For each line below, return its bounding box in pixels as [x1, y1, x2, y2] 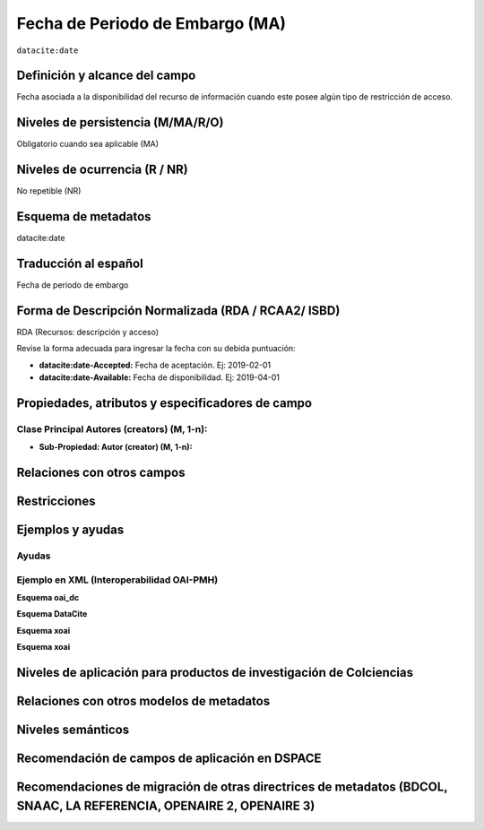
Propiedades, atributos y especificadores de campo [16, 395, 313, 411]
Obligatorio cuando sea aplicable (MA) [16, 139, 160, 150]
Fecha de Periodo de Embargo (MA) [16, 13, 287, 33]
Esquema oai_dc [16, 592, 80, 603]
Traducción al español [16, 255, 143, 271]
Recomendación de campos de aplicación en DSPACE [16, 751, 322, 766]
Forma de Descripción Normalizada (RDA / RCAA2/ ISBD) [16, 303, 341, 318]
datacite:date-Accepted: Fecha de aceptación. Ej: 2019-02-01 [39, 359, 272, 370]
